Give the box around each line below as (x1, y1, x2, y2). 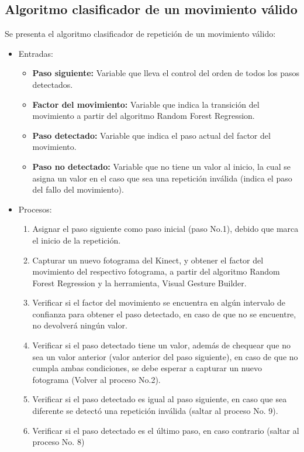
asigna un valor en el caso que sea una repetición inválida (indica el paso (32, 172, 292, 184)
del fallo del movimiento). (32, 183, 124, 196)
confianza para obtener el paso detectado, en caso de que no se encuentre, (32, 307, 296, 320)
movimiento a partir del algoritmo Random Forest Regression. (32, 109, 255, 122)
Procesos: (18, 203, 52, 215)
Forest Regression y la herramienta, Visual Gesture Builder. (32, 276, 247, 289)
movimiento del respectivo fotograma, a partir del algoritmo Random (32, 265, 280, 278)
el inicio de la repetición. (32, 234, 121, 246)
